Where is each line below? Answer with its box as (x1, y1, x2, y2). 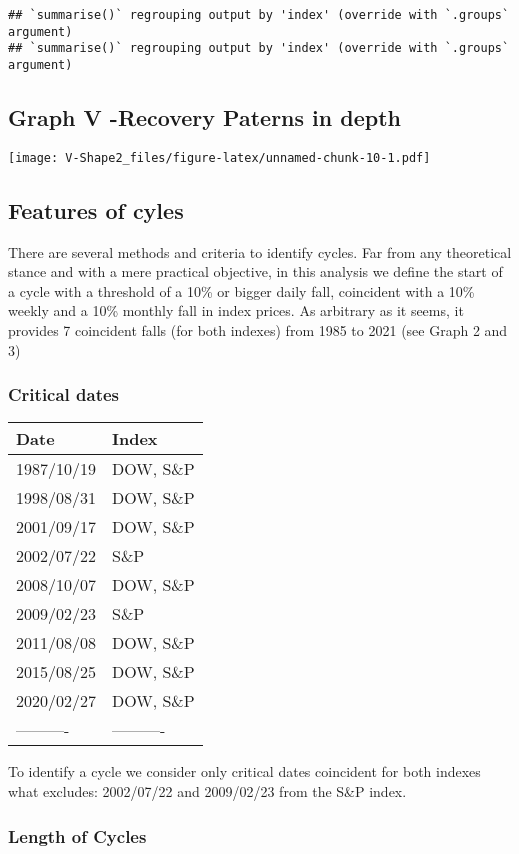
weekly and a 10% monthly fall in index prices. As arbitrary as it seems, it (8, 300, 464, 321)
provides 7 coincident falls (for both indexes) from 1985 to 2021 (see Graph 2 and (8, 320, 508, 341)
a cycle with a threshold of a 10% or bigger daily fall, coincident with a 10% (8, 280, 475, 301)
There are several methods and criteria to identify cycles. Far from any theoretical (8, 241, 512, 262)
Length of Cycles (8, 823, 147, 848)
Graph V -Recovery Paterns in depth (8, 102, 401, 133)
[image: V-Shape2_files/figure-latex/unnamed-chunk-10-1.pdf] (8, 150, 431, 165)
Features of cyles (8, 194, 184, 225)
